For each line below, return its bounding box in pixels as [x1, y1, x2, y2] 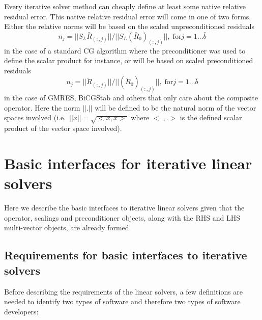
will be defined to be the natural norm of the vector [95, 102, 256, 113]
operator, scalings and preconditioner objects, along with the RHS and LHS [4, 212, 240, 223]
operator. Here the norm [4, 102, 80, 113]
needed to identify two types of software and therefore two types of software [4, 296, 241, 307]
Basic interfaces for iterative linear [4, 153, 252, 174]
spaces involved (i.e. [4, 112, 66, 123]
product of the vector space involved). [4, 123, 122, 134]
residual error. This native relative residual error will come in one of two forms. [4, 11, 251, 21]
